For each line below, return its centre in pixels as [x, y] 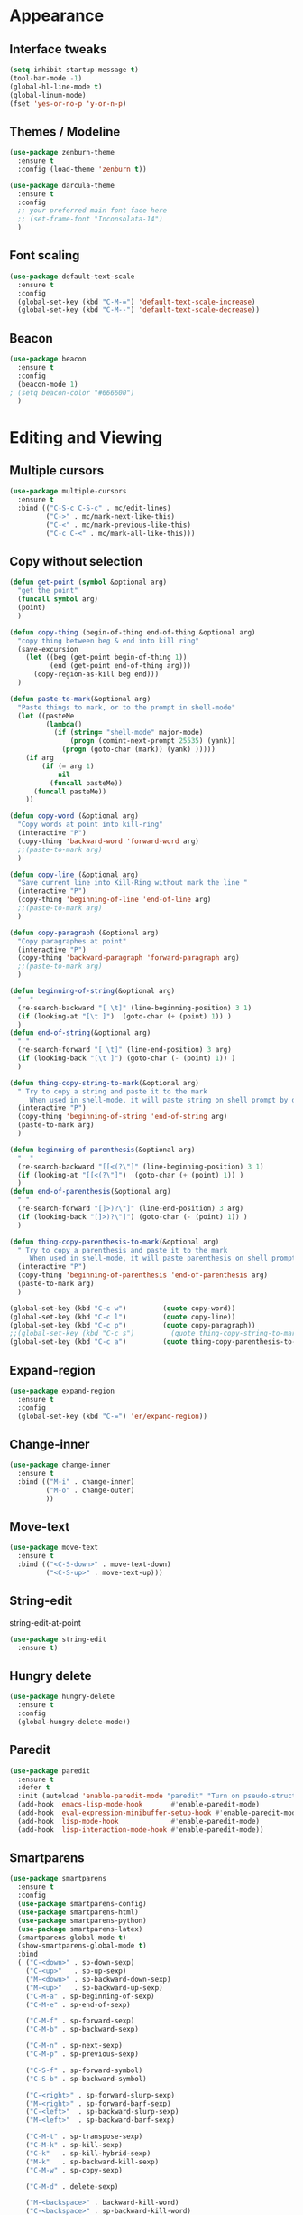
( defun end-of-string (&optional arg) [80, 1033]
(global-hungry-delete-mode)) [74, 1722]
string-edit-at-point [45, 1622]
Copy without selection [76, 561]
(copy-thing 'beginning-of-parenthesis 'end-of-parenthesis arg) [143, 1275]
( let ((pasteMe [46, 716]
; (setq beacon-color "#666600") [72, 393]
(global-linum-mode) [48, 95]
